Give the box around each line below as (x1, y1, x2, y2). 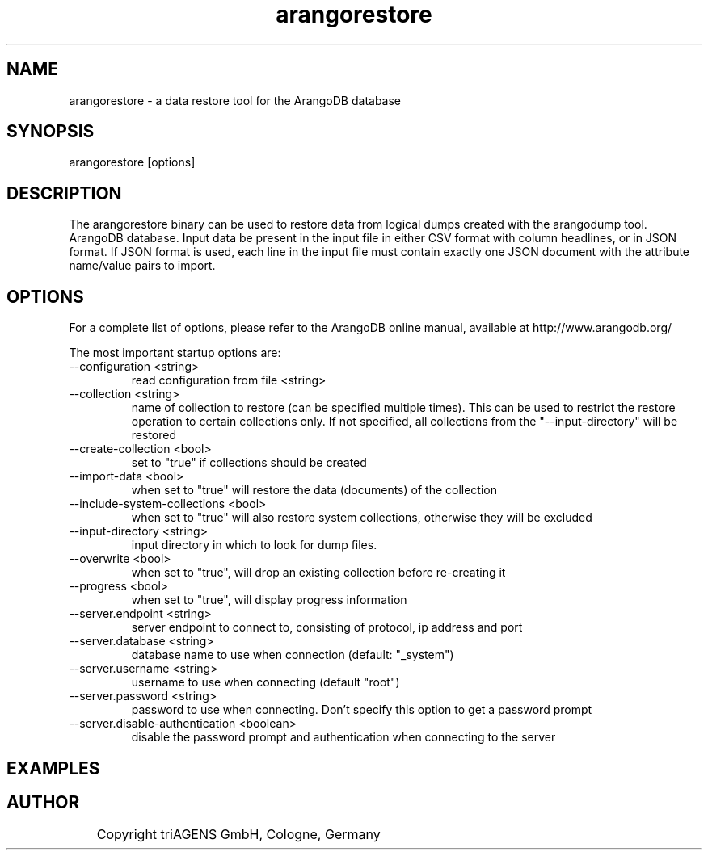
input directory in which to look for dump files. (131, 538, 377, 552)
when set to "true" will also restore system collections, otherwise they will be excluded (131, 510, 592, 525)
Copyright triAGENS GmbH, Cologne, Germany (96, 826, 381, 843)
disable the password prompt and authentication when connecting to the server (131, 730, 556, 745)
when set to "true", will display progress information (131, 593, 407, 607)
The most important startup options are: (69, 346, 281, 360)
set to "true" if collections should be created (131, 455, 367, 470)
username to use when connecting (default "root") (131, 675, 400, 690)
